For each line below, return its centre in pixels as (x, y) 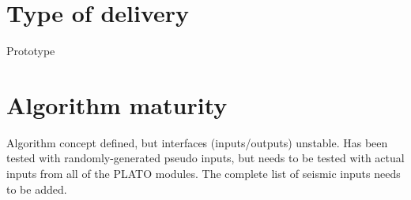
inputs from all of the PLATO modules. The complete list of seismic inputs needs (204, 174)
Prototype (31, 51)
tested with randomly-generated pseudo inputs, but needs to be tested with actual (205, 158)
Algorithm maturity (117, 104)
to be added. (37, 189)
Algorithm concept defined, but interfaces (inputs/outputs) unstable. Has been (197, 142)
